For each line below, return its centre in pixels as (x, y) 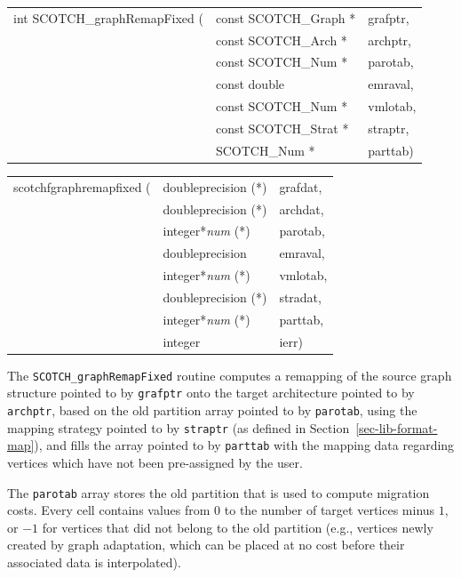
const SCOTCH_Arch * (281, 40)
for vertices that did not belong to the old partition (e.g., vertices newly (238, 527)
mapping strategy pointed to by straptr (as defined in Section (179, 427)
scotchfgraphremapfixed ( (82, 186)
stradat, (300, 297)
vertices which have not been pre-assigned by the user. (155, 462)
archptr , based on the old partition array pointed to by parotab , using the (212, 409)
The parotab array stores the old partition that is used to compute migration (219, 492)
